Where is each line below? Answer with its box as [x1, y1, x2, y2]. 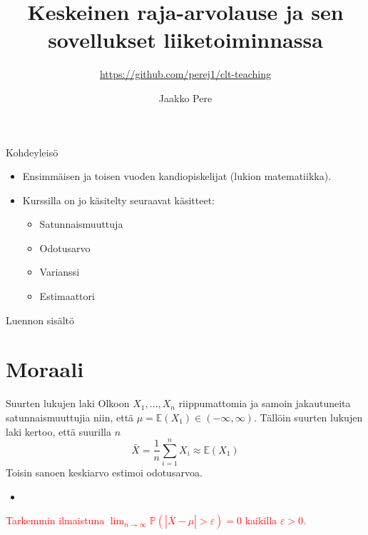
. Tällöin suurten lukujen [253, 409, 363, 424]
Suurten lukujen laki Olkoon [6, 396, 130, 411]
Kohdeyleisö [6, 144, 58, 159]
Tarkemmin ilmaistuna [6, 513, 105, 528]
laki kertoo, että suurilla [6, 424, 111, 439]
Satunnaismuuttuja [39, 216, 123, 231]
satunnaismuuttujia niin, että [6, 409, 134, 424]
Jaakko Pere [158, 90, 213, 105]
